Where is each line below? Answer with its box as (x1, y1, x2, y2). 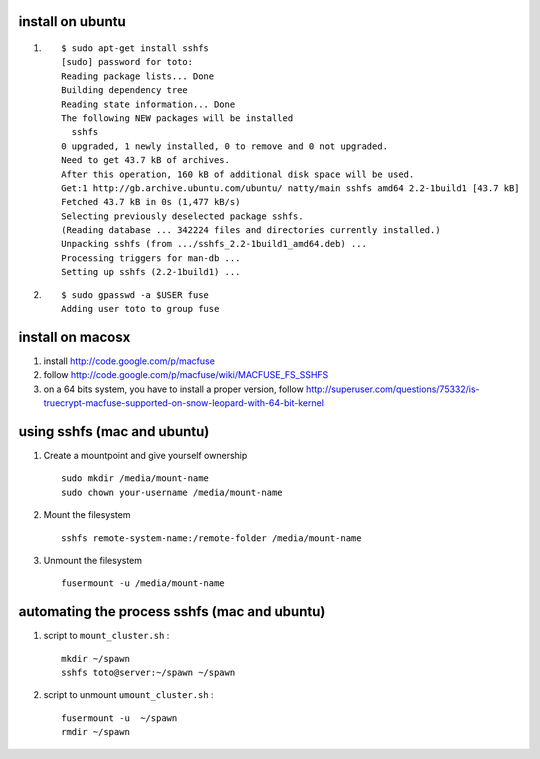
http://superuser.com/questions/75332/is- (305, 383, 480, 395)
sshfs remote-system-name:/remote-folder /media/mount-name (61, 532, 362, 544)
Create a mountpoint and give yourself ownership (43, 450, 248, 462)
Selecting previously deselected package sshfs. (61, 210, 304, 222)
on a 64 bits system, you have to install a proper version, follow (43, 383, 304, 395)
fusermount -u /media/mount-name (61, 578, 225, 589)
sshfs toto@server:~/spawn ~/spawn (61, 667, 236, 679)
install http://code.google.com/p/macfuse (43, 355, 215, 367)
